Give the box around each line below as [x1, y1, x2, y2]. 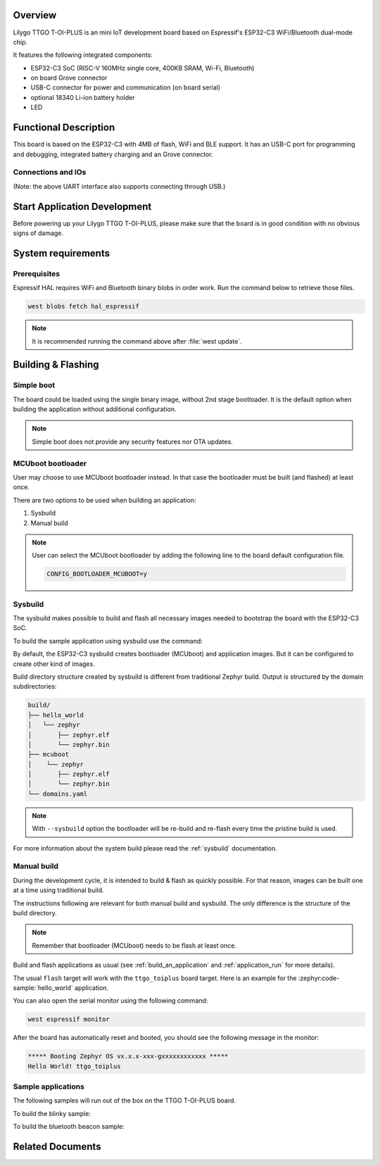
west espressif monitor [27, 1015, 110, 1024]
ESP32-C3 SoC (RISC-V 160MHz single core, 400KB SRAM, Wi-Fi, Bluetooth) [30, 63, 255, 72]
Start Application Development [13, 201, 152, 213]
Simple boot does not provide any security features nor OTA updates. [32, 437, 234, 446]
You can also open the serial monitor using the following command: [13, 996, 208, 1005]
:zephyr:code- [298, 974, 340, 982]
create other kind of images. [13, 659, 95, 668]
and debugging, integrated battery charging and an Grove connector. [13, 150, 214, 158]
